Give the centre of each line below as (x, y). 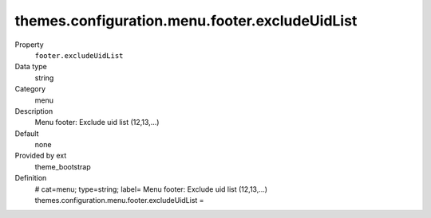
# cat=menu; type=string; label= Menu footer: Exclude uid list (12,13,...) (151, 189)
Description (34, 111)
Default (27, 133)
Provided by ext (41, 156)
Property (29, 45)
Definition (31, 178)
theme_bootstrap (63, 166)
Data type (31, 67)
